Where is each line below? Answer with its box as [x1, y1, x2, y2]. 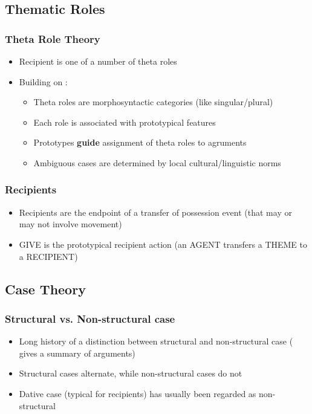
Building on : [19, 75, 68, 88]
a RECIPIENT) [19, 250, 78, 262]
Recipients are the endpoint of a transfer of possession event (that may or [19, 205, 292, 218]
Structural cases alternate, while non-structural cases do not [19, 367, 242, 380]
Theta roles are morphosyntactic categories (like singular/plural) [33, 95, 273, 108]
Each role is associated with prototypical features [33, 115, 216, 128]
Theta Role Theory [5, 31, 100, 46]
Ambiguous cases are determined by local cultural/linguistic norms [33, 156, 281, 169]
